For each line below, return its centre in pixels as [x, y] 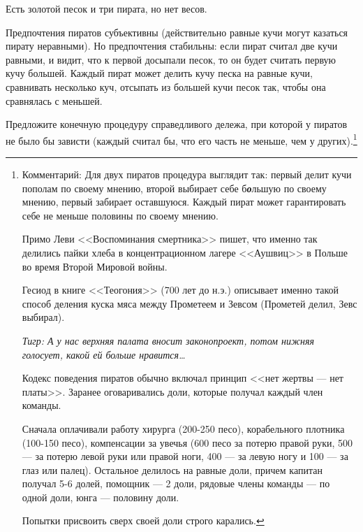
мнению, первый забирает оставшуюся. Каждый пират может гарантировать [184, 202]
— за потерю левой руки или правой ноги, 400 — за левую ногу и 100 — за [185, 456]
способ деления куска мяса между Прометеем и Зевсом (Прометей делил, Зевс [190, 303]
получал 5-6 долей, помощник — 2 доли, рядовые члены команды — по [176, 483]
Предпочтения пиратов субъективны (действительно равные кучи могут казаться [177, 32]
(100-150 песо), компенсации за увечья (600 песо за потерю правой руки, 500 [187, 442]
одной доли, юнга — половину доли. [101, 497]
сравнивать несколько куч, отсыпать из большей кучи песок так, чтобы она [166, 86]
